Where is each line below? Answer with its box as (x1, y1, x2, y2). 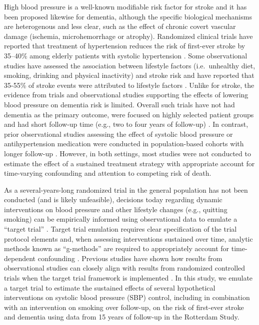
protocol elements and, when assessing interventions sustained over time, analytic (4, 233, 253, 244)
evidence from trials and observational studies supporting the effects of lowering (4, 89, 248, 100)
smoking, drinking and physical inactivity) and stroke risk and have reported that (4, 70, 254, 80)
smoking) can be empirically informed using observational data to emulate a (4, 214, 237, 224)
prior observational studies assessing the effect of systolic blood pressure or (4, 128, 233, 139)
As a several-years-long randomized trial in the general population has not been (4, 184, 248, 195)
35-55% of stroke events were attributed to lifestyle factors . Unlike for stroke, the (4, 79, 254, 90)
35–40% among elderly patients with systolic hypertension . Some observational (4, 50, 247, 60)
